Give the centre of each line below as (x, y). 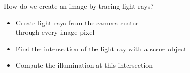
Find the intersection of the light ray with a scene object (101, 48)
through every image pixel (55, 32)
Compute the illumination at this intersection (84, 65)
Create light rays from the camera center (77, 22)
